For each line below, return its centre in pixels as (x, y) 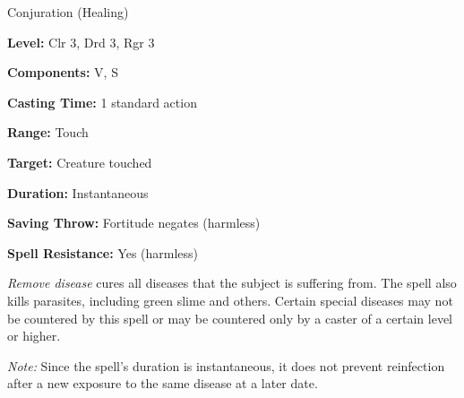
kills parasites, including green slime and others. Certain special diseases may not (230, 300)
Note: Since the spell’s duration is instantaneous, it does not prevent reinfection (226, 365)
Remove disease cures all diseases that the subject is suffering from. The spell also (232, 283)
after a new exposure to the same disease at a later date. (163, 383)
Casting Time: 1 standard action (102, 102)
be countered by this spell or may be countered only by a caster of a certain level (230, 318)
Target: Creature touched (80, 162)
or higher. (34, 336)
